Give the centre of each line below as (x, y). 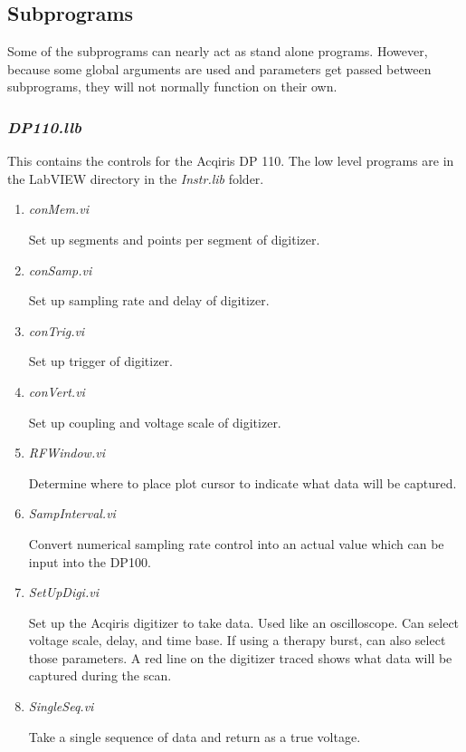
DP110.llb (44, 126)
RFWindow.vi (67, 453)
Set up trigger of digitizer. (100, 361)
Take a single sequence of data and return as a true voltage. (195, 736)
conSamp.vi (60, 270)
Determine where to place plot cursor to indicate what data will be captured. (243, 482)
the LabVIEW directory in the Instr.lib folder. (136, 178)
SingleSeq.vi (61, 706)
